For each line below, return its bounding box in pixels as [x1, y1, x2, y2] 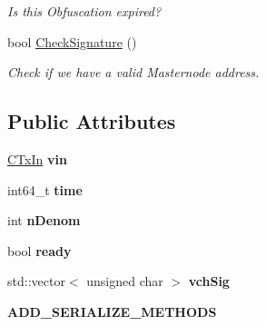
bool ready [7, 241, 72, 260]
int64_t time [7, 180, 83, 199]
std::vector [7, 272, 65, 291]
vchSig [188, 272, 230, 291]
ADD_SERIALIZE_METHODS [7, 301, 217, 321]
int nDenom [7, 211, 81, 230]
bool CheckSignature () [7, 32, 137, 51]
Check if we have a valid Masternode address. [7, 63, 260, 82]
